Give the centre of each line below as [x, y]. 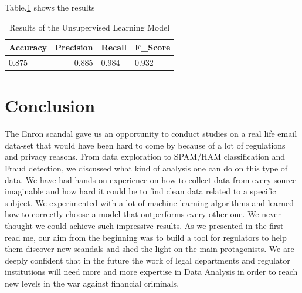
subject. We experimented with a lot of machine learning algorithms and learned [150, 202]
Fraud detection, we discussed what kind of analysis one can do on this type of [146, 168]
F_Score [152, 47]
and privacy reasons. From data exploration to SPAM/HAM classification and [145, 156]
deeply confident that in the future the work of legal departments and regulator [147, 260]
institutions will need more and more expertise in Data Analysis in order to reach [151, 272]
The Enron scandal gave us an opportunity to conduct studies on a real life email [151, 134]
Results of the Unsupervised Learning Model [90, 27]
